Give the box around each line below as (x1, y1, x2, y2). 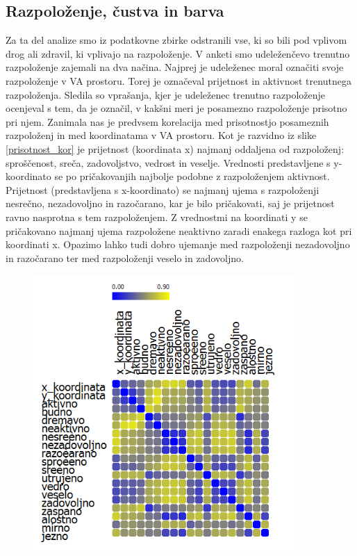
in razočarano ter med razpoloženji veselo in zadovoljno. (6, 250, 244, 265)
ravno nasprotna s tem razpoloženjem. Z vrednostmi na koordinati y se (6, 209, 308, 224)
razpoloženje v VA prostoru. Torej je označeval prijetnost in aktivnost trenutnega (6, 73, 351, 88)
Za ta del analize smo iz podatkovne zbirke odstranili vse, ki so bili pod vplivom (6, 33, 347, 47)
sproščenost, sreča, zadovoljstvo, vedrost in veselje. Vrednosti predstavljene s (6, 155, 331, 170)
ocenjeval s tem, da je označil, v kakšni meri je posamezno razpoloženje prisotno (6, 101, 347, 115)
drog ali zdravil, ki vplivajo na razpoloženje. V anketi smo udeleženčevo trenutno (6, 46, 350, 60)
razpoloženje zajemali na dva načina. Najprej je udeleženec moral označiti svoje (6, 60, 344, 74)
